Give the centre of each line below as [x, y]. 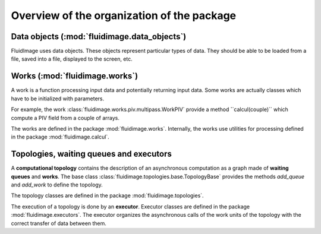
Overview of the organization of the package [124, 15]
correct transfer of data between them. [59, 223]
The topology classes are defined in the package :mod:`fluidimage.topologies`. [108, 195]
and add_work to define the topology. [57, 185]
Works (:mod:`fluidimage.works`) [75, 76]
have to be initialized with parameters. [58, 99]
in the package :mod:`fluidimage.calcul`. [60, 137]
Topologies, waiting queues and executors [91, 154]
